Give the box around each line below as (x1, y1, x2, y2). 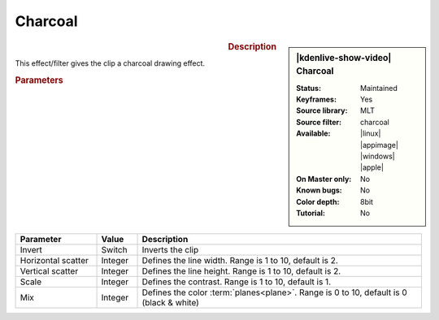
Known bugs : (296, 185, 343, 195)
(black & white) (141, 297, 199, 309)
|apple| (360, 162, 384, 172)
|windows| (360, 151, 395, 162)
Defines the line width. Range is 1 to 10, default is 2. (141, 255, 339, 266)
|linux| (360, 128, 381, 138)
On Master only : (296, 174, 352, 184)
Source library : (296, 106, 348, 115)
